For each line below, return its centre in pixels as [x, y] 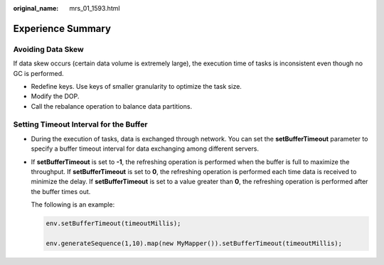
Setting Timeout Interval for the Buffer [80, 124]
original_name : [36, 8]
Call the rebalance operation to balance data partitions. [111, 106]
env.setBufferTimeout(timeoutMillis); [113, 223]
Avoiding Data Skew [49, 49]
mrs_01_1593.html [95, 8]
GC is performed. [38, 73]
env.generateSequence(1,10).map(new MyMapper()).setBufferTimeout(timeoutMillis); [194, 243]
